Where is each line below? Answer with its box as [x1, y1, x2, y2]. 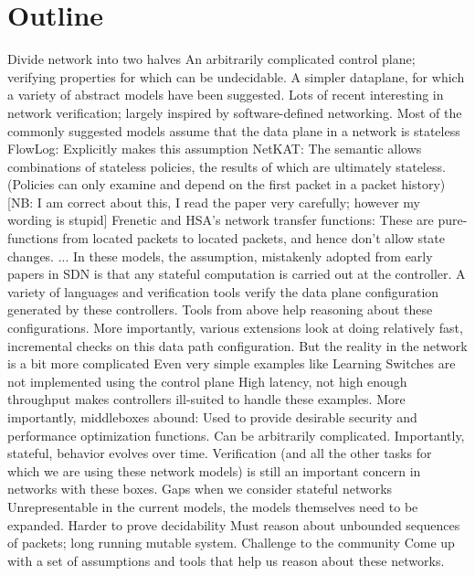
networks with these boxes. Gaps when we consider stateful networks [7, 479, 393, 498]
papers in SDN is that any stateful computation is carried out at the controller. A [7, 264, 466, 283]
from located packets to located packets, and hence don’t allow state [62, 229, 446, 248]
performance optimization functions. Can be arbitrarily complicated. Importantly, [7, 425, 465, 444]
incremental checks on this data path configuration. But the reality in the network [7, 336, 468, 355]
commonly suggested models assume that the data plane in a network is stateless [7, 121, 460, 140]
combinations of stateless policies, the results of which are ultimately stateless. [7, 156, 446, 176]
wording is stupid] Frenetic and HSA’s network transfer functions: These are [7, 210, 434, 229]
